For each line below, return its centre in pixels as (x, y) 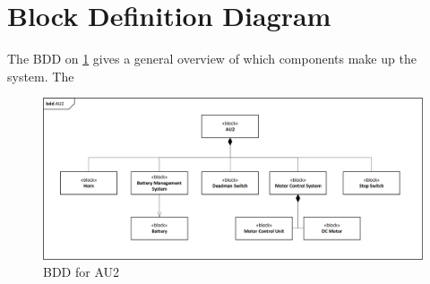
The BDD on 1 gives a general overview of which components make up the (212, 59)
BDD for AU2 (82, 272)
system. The (41, 76)
